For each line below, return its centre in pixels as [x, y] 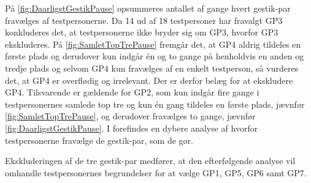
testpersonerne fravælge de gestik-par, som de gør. [99, 140]
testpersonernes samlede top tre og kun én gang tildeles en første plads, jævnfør [155, 104]
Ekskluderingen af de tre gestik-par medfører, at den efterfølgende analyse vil [150, 161]
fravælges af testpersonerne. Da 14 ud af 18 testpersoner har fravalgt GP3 [144, 20]
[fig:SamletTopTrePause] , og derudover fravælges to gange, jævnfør [130, 116]
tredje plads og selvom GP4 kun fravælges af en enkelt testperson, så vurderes [152, 68]
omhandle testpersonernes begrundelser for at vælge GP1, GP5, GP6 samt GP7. [156, 172]
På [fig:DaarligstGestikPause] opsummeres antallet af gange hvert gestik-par [148, 8]
